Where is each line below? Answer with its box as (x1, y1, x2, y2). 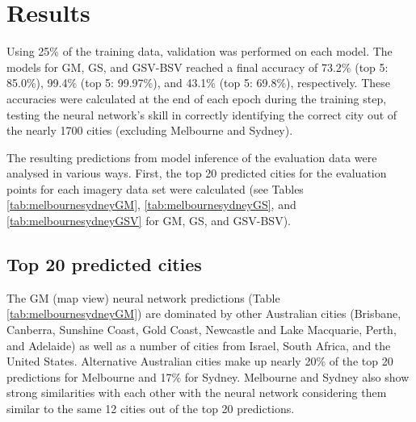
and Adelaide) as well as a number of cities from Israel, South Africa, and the (6, 336, 391, 353)
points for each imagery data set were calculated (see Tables (6, 180, 304, 197)
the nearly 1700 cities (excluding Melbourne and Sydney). (6, 122, 293, 139)
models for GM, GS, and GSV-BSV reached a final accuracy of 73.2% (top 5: (6, 58, 389, 75)
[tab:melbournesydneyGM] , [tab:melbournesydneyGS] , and (6, 196, 296, 213)
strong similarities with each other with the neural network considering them (6, 384, 387, 401)
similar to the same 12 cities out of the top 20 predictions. (6, 400, 295, 417)
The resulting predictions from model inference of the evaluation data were (6, 148, 377, 165)
